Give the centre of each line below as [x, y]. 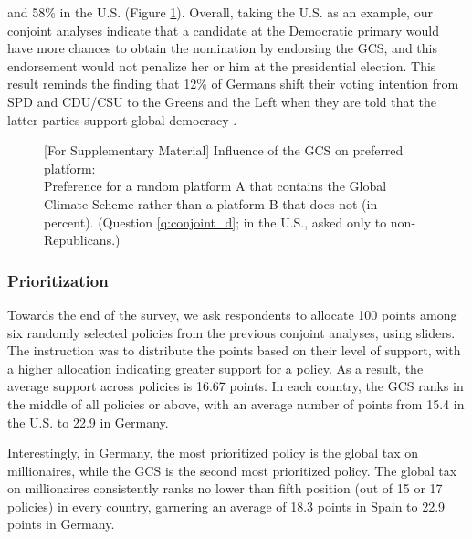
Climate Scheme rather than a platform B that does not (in [211, 203]
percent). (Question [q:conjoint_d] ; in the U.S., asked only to [215, 222]
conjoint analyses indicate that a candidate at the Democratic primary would [223, 30]
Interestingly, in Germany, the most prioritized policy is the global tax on [213, 453]
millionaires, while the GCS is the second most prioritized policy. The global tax [232, 470]
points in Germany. [61, 524]
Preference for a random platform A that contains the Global [215, 186]
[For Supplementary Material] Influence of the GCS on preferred [224, 150]
